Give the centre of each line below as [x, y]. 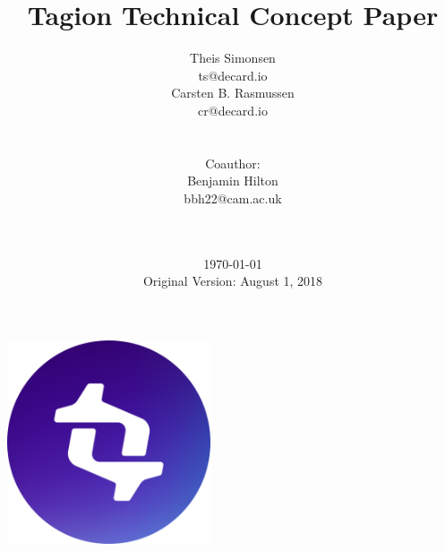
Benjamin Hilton [233, 181]
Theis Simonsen [233, 58]
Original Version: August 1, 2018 [233, 281]
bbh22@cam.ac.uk [233, 198]
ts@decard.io [233, 75]
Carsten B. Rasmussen [233, 93]
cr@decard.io [233, 110]
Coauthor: [233, 163]
